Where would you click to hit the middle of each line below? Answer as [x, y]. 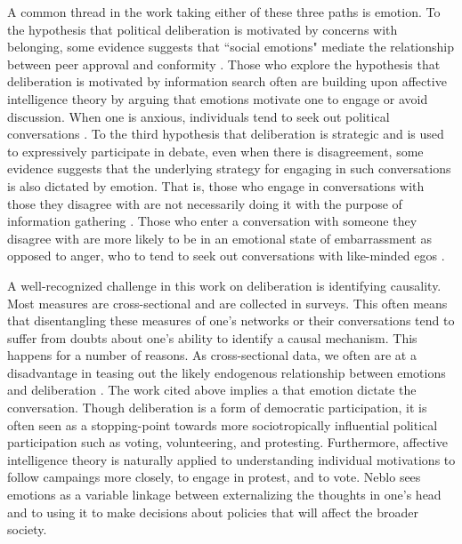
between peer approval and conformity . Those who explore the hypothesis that [224, 64]
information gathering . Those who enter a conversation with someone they [212, 221]
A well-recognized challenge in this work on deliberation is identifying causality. [224, 285]
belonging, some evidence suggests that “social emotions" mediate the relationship [231, 47]
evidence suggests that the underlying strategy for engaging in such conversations [229, 168]
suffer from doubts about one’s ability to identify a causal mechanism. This [212, 337]
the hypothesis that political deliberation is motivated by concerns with [203, 29]
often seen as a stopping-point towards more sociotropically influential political [223, 424]
